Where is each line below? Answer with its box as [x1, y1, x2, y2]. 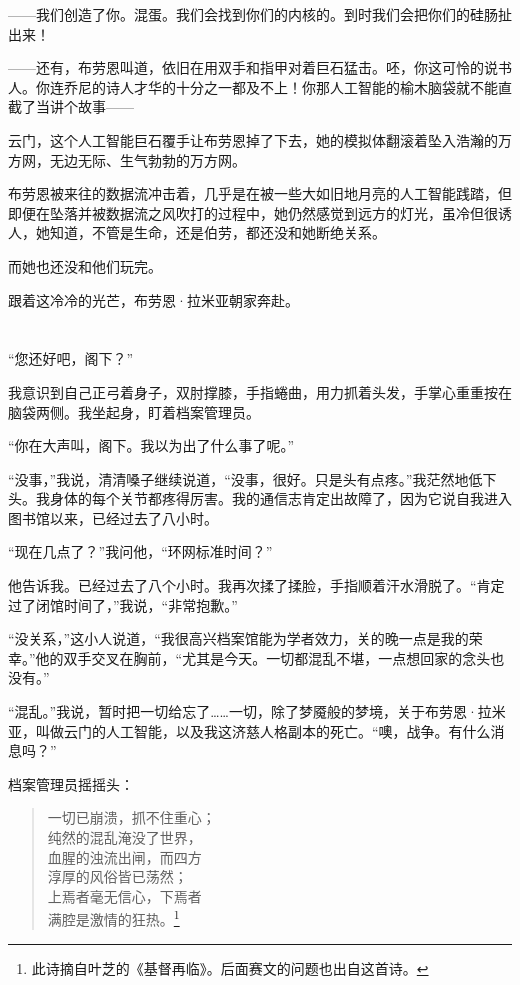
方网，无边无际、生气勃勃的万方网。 [8, 149, 246, 170]
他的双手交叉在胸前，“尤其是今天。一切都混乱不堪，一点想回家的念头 [35, 647, 491, 668]
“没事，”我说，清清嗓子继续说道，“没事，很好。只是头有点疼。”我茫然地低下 [8, 468, 497, 489]
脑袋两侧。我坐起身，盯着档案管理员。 [8, 401, 260, 422]
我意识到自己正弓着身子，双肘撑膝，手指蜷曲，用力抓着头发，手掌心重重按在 [8, 381, 512, 402]
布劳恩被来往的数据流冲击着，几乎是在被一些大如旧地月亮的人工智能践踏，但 [8, 183, 512, 204]
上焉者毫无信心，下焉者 [47, 885, 202, 906]
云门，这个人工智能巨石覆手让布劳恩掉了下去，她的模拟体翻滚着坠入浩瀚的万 [8, 129, 512, 150]
